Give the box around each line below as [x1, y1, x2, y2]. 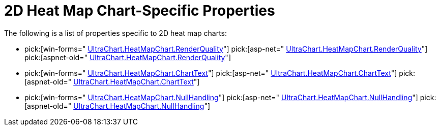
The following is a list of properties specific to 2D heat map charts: [4, 28, 227, 37]
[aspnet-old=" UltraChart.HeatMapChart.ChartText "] [24, 77, 200, 86]
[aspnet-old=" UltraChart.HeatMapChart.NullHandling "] [24, 101, 211, 110]
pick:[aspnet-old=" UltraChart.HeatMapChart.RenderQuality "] [24, 53, 231, 62]
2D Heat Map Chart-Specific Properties [4, 2, 275, 19]
